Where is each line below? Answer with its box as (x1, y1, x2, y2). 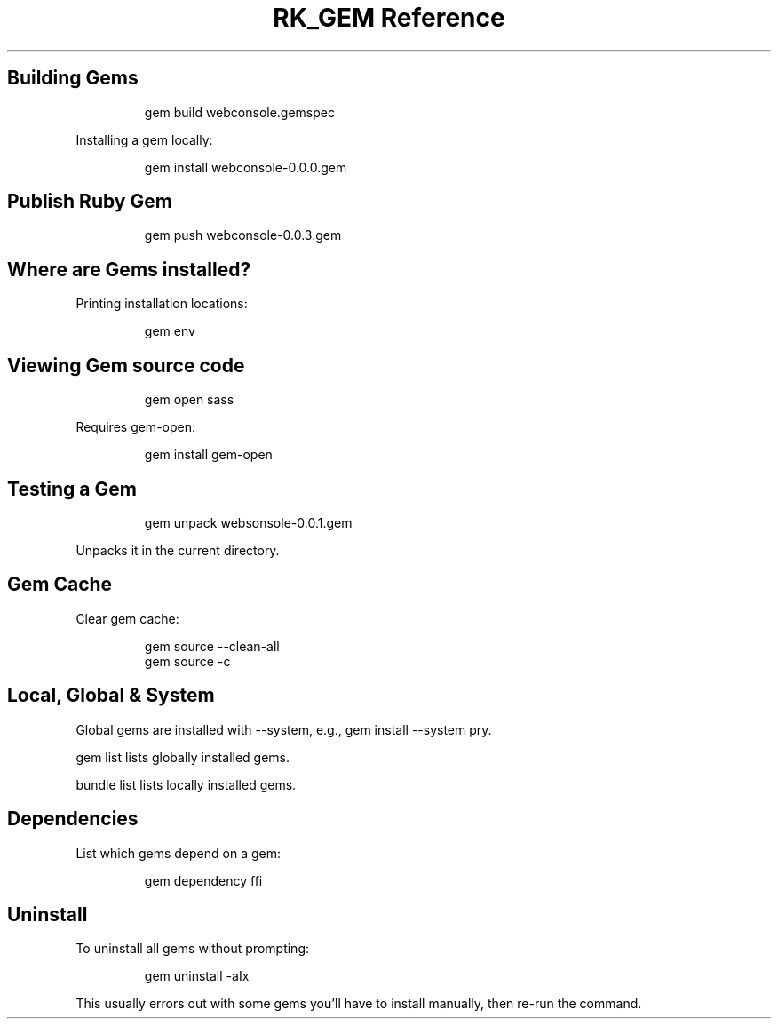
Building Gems (7, 67, 139, 90)
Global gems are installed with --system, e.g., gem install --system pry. (75, 721, 492, 737)
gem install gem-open (144, 447, 273, 463)
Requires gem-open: (75, 419, 196, 435)
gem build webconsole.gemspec (144, 104, 335, 120)
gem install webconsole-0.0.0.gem (144, 159, 347, 175)
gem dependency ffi (144, 872, 263, 888)
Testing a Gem (7, 477, 137, 500)
